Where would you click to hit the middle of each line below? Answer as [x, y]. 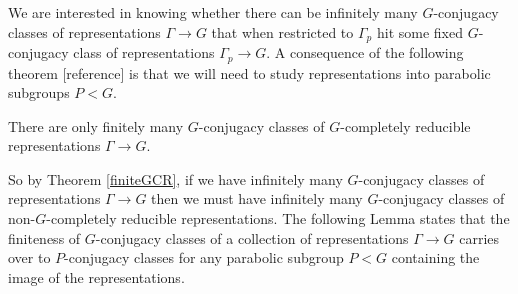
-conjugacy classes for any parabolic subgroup [204, 257]
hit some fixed [419, 31]
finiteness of [44, 237]
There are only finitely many [96, 125]
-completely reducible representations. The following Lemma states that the [278, 218]
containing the [435, 257]
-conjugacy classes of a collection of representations [252, 237]
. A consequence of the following [365, 52]
